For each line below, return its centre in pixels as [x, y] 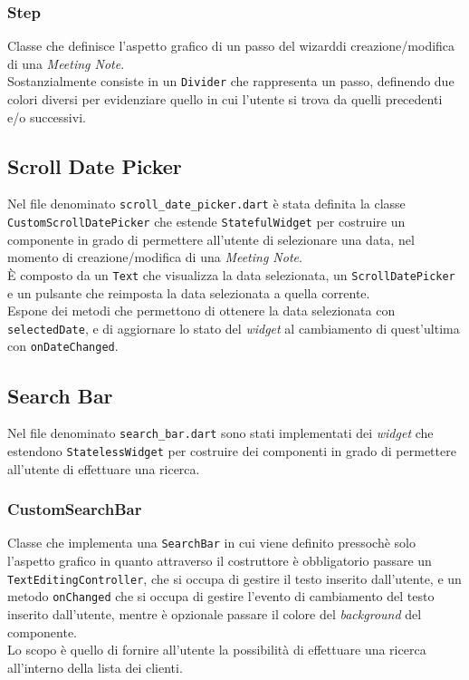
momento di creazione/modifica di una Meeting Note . [155, 257]
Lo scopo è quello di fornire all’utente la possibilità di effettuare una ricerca [217, 650]
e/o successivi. [47, 117]
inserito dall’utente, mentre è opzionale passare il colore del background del [215, 614]
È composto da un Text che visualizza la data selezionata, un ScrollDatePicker [231, 274]
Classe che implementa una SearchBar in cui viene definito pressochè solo [211, 543]
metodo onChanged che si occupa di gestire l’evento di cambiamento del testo [221, 596]
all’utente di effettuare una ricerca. [104, 468]
